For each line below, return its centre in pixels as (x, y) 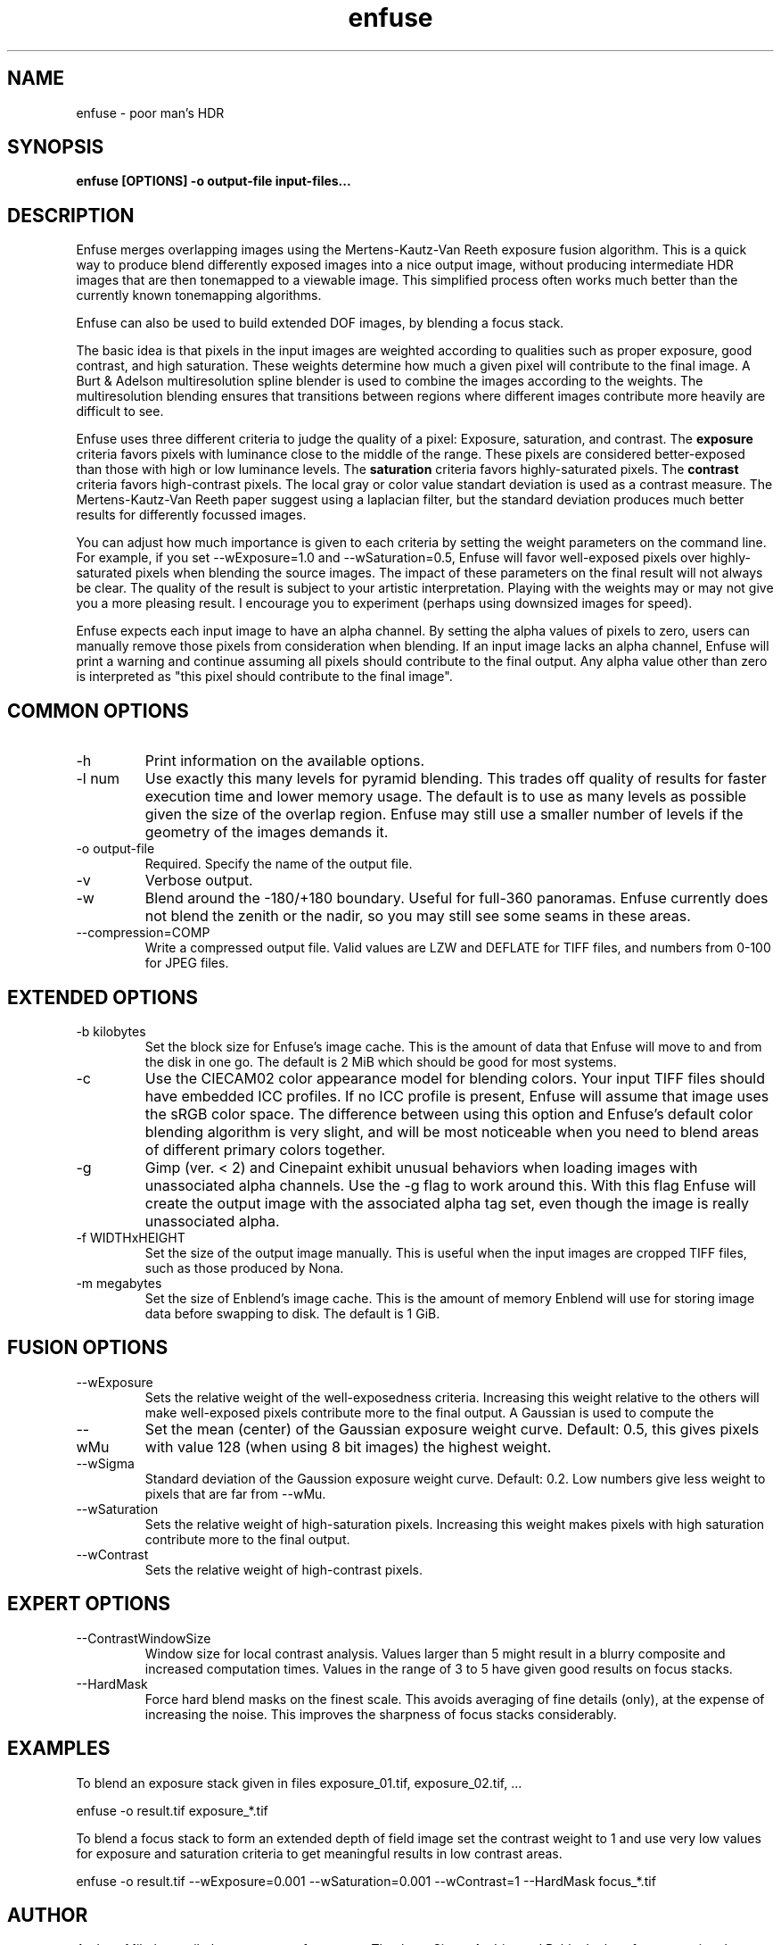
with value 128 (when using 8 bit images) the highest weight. (348, 1446)
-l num (98, 779)
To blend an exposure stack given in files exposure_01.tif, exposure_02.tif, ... (299, 1783)
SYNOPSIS (56, 147)
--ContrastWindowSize (144, 1638)
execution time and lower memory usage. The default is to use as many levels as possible (445, 797)
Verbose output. (199, 881)
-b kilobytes (111, 1031)
